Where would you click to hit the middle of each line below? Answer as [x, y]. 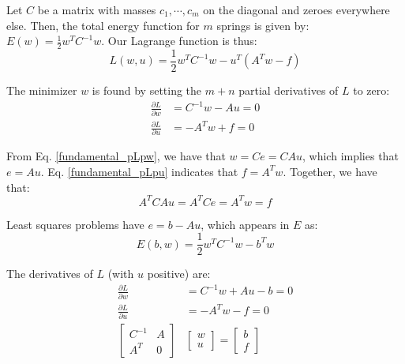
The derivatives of [50, 274]
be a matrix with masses [97, 9]
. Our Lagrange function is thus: [179, 41]
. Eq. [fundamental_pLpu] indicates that [139, 171]
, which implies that [351, 156]
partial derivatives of [289, 90]
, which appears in [245, 224]
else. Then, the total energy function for [103, 25]
